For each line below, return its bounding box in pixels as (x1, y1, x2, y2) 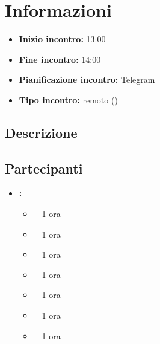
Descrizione (5, 123, 78, 141)
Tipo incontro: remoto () (19, 93, 118, 106)
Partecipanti (5, 158, 83, 177)
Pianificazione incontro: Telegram (19, 73, 155, 86)
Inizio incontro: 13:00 (19, 33, 106, 45)
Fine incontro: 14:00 (19, 53, 101, 65)
